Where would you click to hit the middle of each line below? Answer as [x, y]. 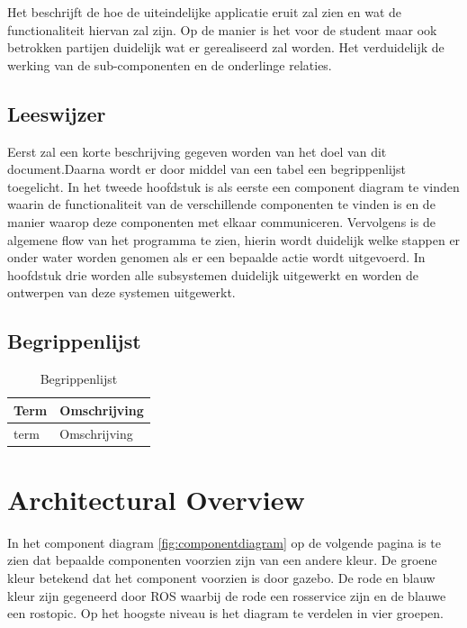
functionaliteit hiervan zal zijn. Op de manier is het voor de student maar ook [222, 29]
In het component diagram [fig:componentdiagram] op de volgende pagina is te [225, 542]
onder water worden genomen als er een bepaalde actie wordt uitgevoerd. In [216, 257]
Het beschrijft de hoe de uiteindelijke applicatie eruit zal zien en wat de [205, 12]
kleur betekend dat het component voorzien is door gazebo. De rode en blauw [221, 577]
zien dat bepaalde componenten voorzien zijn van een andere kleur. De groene [222, 560]
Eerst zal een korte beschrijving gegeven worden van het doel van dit [197, 151]
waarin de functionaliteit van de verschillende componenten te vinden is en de [221, 204]
